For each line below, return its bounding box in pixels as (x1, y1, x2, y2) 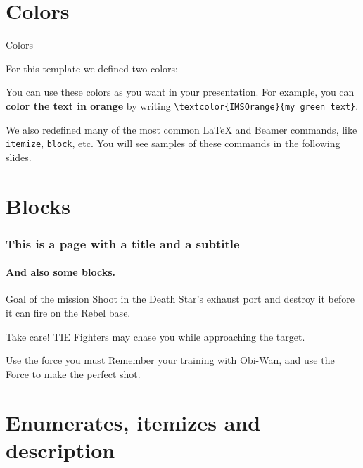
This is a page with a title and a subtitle (6, 234, 240, 252)
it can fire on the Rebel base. (6, 305, 131, 320)
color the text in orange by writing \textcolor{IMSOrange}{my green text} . (6, 98, 359, 113)
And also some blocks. (6, 265, 115, 279)
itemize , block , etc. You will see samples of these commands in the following (6, 136, 340, 151)
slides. (6, 149, 32, 164)
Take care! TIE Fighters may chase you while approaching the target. (6, 329, 305, 343)
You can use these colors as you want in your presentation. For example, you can (6, 84, 355, 99)
